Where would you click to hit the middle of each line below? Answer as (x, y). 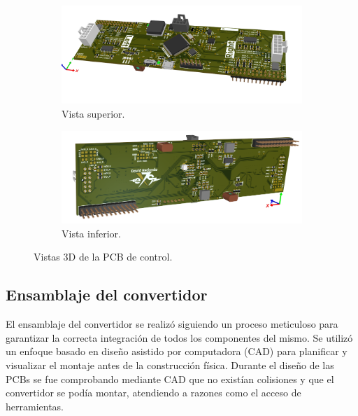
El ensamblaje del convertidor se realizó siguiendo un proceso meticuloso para (172, 324)
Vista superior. (93, 114)
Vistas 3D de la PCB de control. (103, 257)
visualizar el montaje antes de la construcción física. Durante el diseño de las (170, 365)
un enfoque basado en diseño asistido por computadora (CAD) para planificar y (177, 351)
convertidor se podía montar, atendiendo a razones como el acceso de (153, 393)
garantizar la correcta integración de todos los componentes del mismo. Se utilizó (179, 337)
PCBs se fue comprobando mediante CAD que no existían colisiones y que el (170, 379)
